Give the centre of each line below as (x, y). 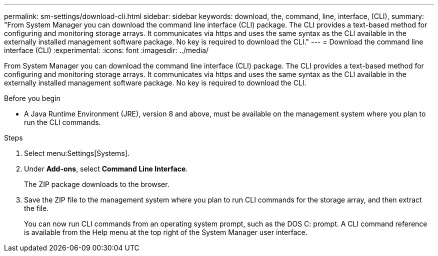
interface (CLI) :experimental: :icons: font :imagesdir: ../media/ (106, 50)
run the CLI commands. (62, 122)
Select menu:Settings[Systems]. (77, 153)
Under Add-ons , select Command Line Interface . (106, 169)
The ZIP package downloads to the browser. (97, 184)
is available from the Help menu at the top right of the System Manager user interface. (166, 232)
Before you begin (32, 98)
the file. (36, 208)
